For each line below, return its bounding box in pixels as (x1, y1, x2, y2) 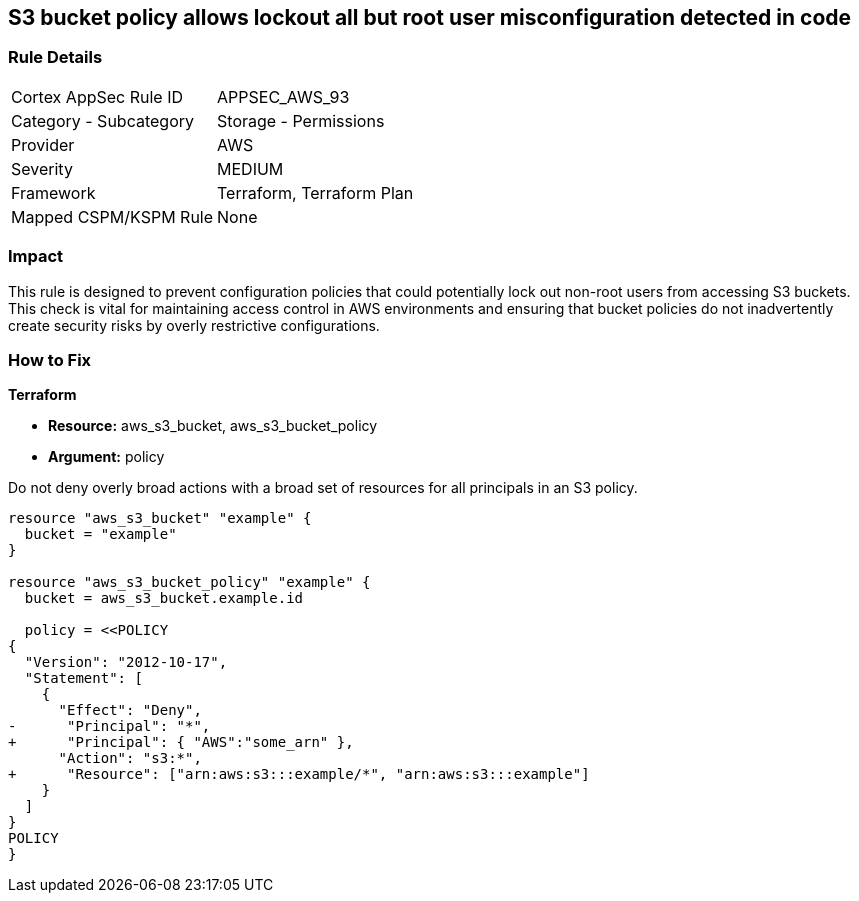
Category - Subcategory (11, 110, 194, 131)
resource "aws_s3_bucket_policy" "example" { (8, 574, 371, 591)
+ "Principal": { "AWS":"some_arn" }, (8, 734, 354, 751)
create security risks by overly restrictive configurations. (8, 316, 380, 334)
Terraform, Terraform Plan (217, 182, 414, 203)
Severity (11, 158, 73, 179)
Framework (11, 182, 96, 203)
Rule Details (8, 47, 103, 68)
